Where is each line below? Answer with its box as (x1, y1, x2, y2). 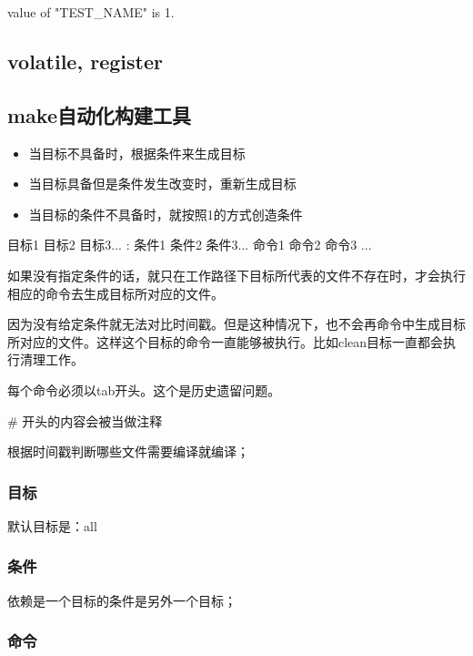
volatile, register (7, 46, 163, 75)
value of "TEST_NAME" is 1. (7, 3, 175, 21)
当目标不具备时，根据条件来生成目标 (28, 143, 246, 162)
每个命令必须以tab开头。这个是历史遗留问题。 (7, 380, 281, 399)
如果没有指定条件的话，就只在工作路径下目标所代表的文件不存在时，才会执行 (7, 265, 466, 284)
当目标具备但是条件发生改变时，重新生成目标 (28, 174, 297, 193)
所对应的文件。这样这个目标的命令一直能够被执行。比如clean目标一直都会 (7, 332, 444, 351)
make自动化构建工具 (7, 100, 191, 128)
